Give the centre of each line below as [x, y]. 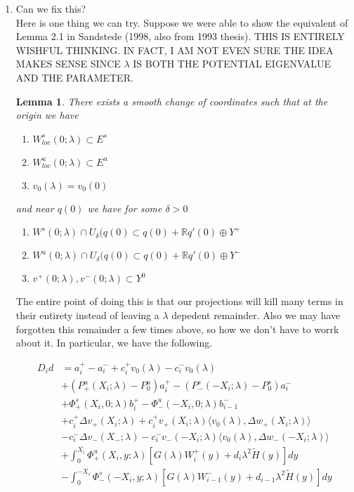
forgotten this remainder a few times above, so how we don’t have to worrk [177, 329]
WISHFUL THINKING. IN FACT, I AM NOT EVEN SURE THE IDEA [175, 50]
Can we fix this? [51, 8]
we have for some [125, 208]
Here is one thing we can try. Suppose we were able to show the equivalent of [182, 22]
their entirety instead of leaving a [87, 315]
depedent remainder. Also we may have [256, 315]
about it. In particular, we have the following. [114, 343]
